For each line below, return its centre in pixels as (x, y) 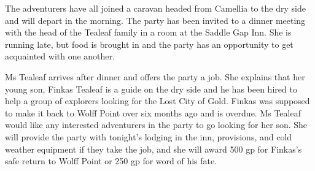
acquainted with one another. (60, 56)
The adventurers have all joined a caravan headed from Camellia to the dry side (155, 8)
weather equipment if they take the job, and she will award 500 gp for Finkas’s (154, 149)
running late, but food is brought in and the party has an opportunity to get (149, 44)
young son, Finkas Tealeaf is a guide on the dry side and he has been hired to (151, 89)
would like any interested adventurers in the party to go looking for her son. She (156, 125)
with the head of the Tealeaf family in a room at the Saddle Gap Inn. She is (148, 32)
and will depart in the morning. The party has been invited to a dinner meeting (155, 20)
